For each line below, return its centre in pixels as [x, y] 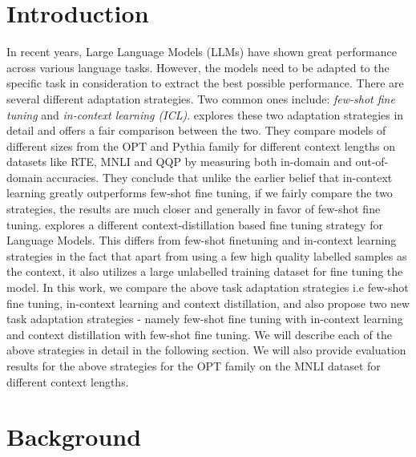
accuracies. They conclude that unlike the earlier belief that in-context [219, 177]
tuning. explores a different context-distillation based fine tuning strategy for [195, 224]
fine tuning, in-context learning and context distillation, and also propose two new [208, 303]
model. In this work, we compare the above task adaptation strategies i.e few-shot [208, 287]
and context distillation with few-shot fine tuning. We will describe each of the [199, 334]
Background [74, 437]
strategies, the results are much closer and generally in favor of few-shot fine [194, 209]
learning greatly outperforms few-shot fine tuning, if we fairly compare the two [200, 193]
